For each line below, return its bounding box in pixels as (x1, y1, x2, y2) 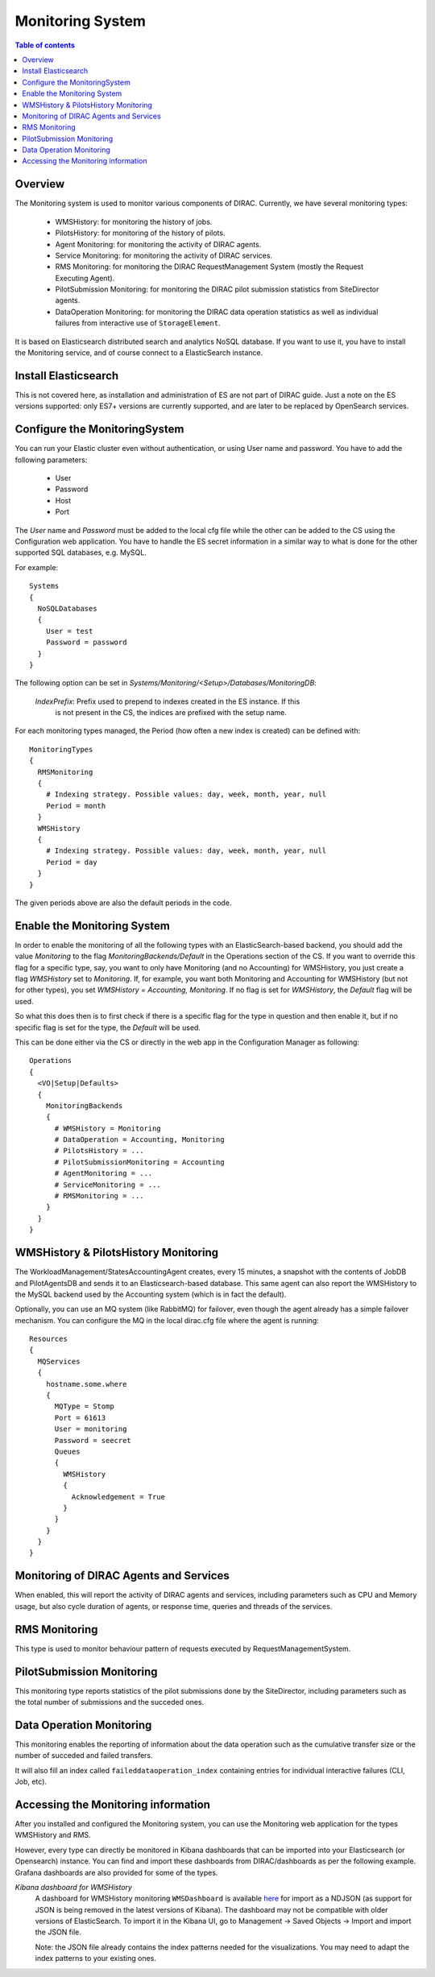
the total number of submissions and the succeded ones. (14, 1697, 205, 1706)
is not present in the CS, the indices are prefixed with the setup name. (55, 708, 288, 718)
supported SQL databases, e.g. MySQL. (14, 548, 147, 557)
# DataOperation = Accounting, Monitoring (54, 1135, 225, 1144)
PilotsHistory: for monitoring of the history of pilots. (55, 228, 226, 238)
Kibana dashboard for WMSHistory (14, 1882, 133, 1892)
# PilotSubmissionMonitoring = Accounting (54, 1157, 225, 1167)
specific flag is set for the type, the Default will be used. (14, 1023, 201, 1032)
